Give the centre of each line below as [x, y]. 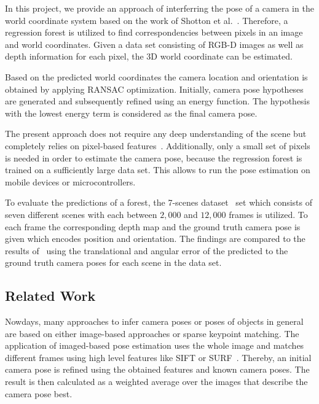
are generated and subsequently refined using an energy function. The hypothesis [158, 101]
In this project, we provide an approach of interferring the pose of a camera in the [159, 8]
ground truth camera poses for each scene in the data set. [113, 262]
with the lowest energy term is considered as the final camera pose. [131, 113]
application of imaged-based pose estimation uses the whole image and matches [155, 345]
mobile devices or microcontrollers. [70, 181]
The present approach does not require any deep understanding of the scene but [156, 134]
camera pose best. [39, 393]
